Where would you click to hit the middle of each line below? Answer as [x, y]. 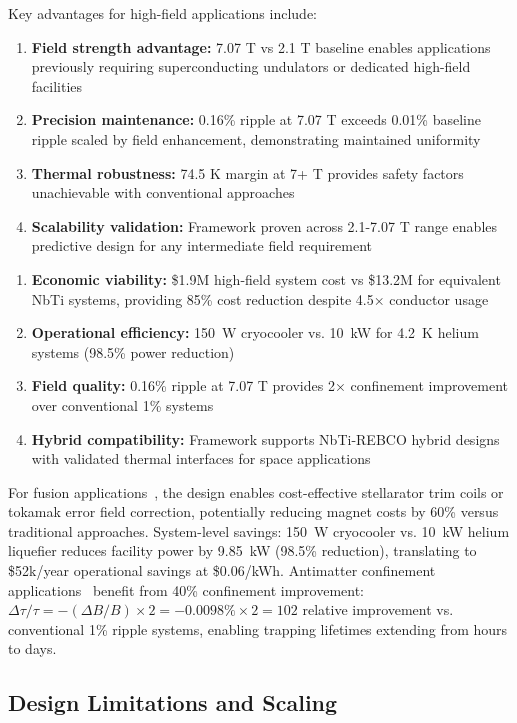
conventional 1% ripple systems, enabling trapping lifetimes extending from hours [258, 628]
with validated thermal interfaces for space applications [201, 458]
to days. [32, 648]
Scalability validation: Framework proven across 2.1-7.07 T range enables [264, 225]
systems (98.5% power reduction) [133, 351]
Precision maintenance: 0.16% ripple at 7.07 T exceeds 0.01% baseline [256, 119]
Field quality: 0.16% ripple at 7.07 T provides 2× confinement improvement [269, 385]
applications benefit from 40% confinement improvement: [186, 589]
